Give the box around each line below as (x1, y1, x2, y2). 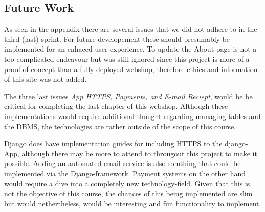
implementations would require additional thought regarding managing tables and (4, 110, 261, 121)
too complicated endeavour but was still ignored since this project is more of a (4, 53, 250, 64)
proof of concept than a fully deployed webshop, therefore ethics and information (4, 63, 258, 74)
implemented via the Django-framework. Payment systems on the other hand (4, 168, 246, 178)
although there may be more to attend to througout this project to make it (21, 148, 257, 158)
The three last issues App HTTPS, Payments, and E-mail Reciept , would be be (4, 90, 253, 101)
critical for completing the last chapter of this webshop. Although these (4, 101, 228, 111)
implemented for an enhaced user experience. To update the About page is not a (4, 43, 257, 54)
